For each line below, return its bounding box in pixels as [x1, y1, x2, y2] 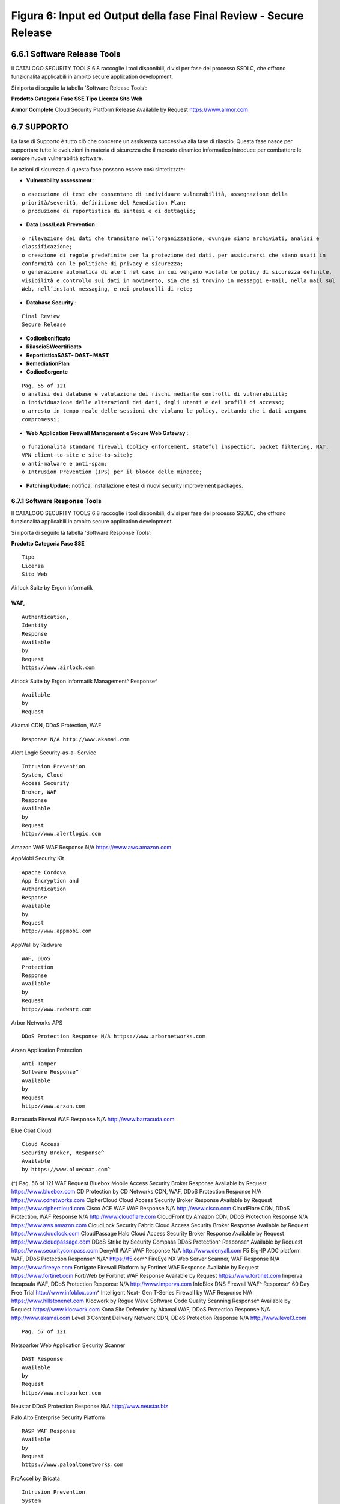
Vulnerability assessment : [26, 176, 95, 183]
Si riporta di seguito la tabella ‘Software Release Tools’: [11, 84, 147, 91]
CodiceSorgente [26, 368, 68, 375]
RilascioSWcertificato [26, 343, 82, 350]
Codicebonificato [26, 334, 71, 342]
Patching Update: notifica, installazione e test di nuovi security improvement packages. [26, 482, 243, 489]
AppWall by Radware [11, 941, 62, 948]
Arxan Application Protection [11, 1046, 82, 1053]
